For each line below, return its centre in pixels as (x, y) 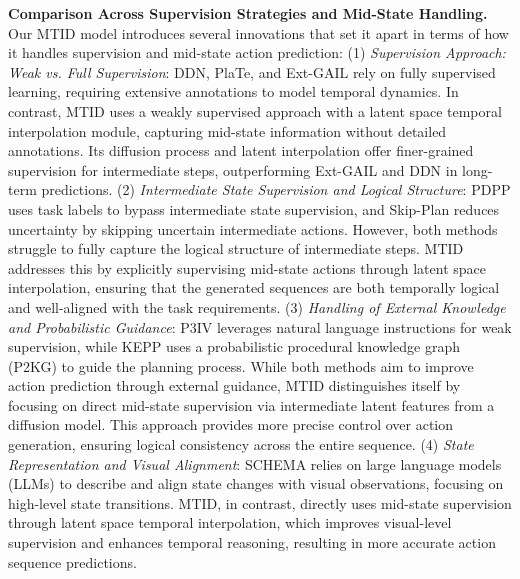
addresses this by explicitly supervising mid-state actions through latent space (247, 267)
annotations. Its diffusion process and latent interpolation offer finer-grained (241, 150)
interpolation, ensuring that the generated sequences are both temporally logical (254, 287)
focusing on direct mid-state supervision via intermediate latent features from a (251, 404)
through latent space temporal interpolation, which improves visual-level (230, 522)
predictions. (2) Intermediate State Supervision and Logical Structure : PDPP (276, 189)
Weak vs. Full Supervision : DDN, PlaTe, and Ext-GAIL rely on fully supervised (252, 71)
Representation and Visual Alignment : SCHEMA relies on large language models (255, 463)
